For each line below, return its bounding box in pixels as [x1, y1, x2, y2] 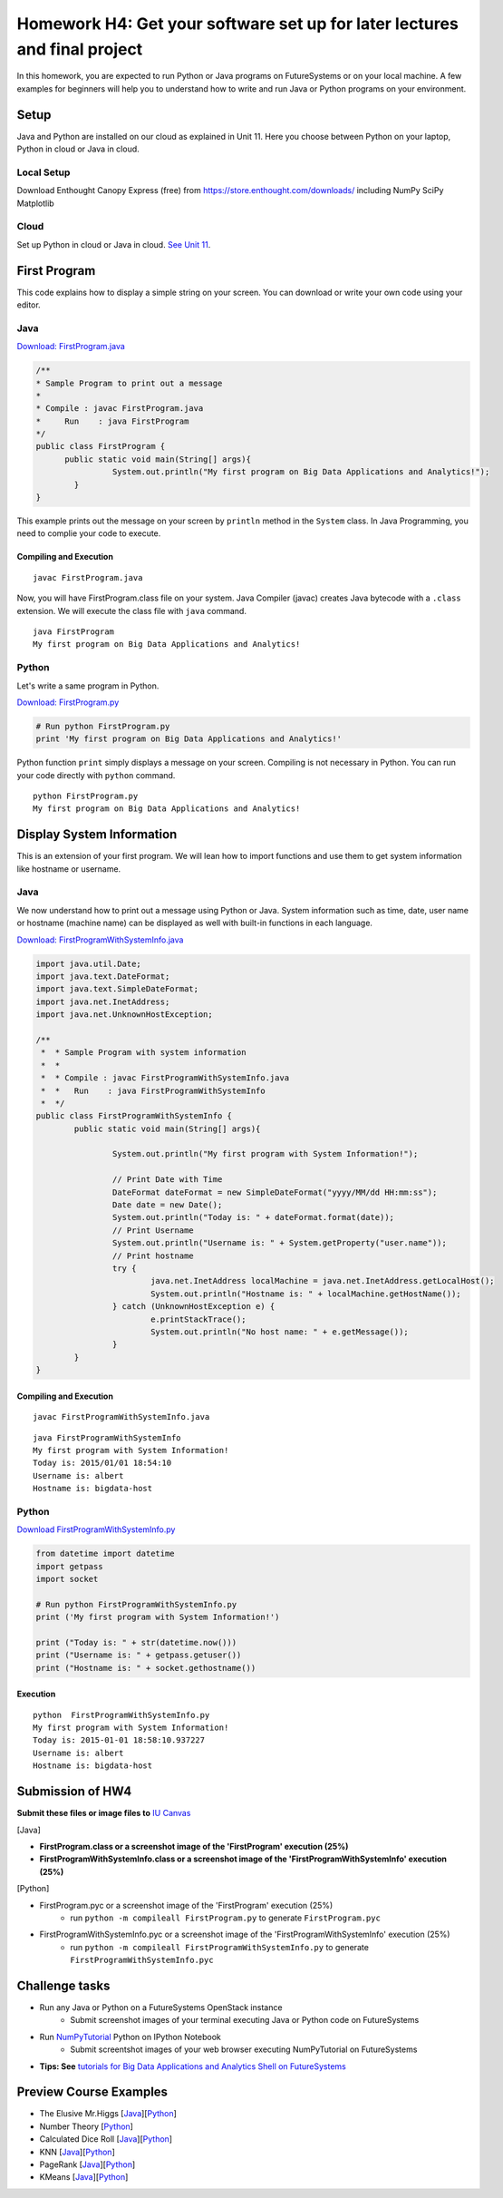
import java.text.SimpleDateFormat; [35, 984, 199, 994]
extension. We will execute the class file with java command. [16, 605, 247, 616]
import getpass [35, 1561, 103, 1571]
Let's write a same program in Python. [16, 680, 160, 691]
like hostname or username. [16, 863, 121, 874]
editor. [16, 299, 41, 310]
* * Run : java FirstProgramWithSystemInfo [41, 1085, 266, 1096]
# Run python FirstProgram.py [35, 721, 170, 731]
